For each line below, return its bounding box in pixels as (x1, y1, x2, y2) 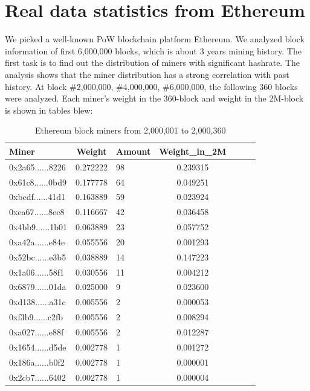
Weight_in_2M (159, 144, 227, 157)
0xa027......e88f (9, 326, 64, 338)
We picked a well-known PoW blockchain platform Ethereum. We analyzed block (5, 33, 305, 45)
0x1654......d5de (9, 340, 66, 353)
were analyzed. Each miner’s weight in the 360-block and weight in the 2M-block (5, 92, 304, 105)
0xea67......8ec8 (9, 205, 65, 218)
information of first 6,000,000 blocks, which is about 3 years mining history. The (5, 44, 302, 57)
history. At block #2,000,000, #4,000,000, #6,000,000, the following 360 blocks (5, 80, 298, 92)
